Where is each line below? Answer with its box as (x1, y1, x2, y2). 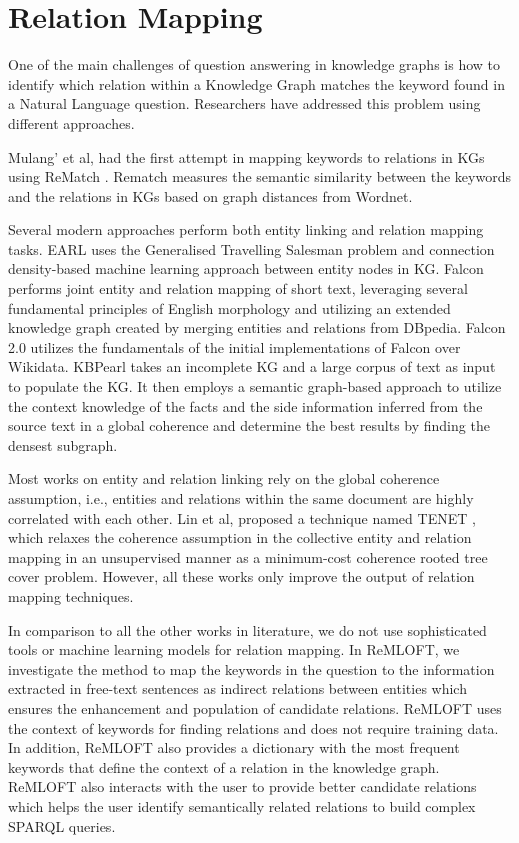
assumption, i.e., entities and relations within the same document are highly (8, 488, 474, 508)
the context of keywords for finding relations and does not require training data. (8, 717, 499, 738)
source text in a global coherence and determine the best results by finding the (8, 415, 490, 436)
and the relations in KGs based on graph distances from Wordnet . (8, 185, 413, 206)
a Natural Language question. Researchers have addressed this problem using (8, 93, 481, 114)
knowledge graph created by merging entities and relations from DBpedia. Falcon (8, 317, 506, 338)
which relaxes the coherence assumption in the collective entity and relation (8, 527, 472, 548)
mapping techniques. (8, 585, 134, 606)
